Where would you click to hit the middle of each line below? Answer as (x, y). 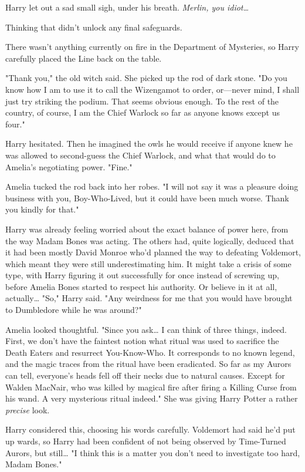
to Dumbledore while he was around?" (74, 310)
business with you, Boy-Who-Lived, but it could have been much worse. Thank (147, 198)
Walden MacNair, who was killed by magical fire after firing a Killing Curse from (151, 387)
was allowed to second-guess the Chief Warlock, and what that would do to (140, 155)
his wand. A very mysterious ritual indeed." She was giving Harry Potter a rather (152, 398)
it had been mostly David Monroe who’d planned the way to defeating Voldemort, (153, 252)
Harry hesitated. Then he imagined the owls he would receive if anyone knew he (149, 144)
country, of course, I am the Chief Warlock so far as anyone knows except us (143, 112)
